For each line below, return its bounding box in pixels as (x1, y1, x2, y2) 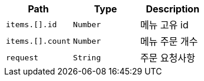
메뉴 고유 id (140, 19, 189, 31)
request (6, 53, 38, 62)
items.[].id (6, 20, 57, 29)
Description (145, 3, 200, 15)
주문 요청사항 (140, 52, 195, 64)
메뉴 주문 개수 (140, 35, 198, 47)
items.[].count (6, 36, 71, 46)
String (73, 53, 101, 62)
